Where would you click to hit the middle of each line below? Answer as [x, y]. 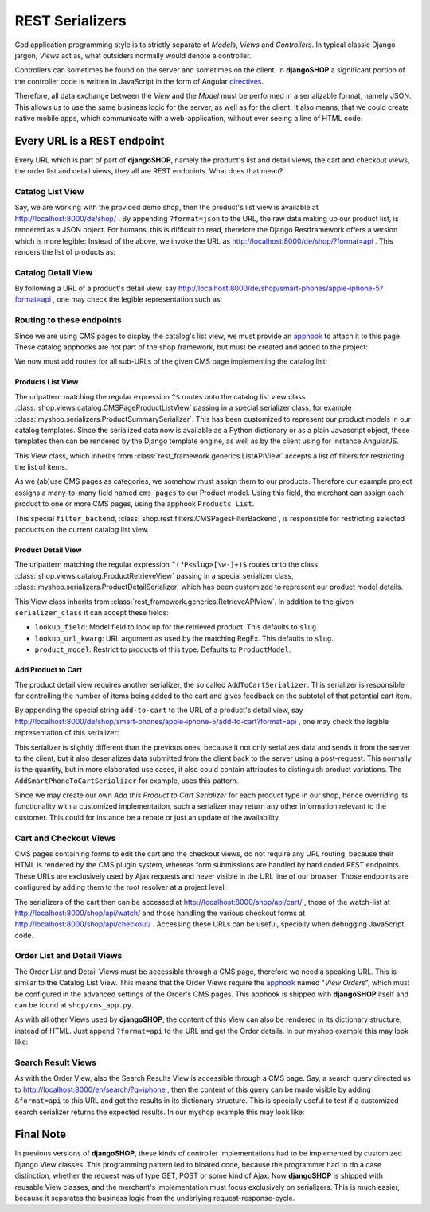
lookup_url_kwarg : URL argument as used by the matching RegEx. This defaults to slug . [184, 638]
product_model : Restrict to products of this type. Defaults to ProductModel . [163, 649]
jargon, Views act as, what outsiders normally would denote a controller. [133, 55]
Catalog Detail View [54, 272]
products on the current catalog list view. [82, 530]
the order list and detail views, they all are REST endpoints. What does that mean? [149, 171]
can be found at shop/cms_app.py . [74, 1005]
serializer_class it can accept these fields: [92, 612]
